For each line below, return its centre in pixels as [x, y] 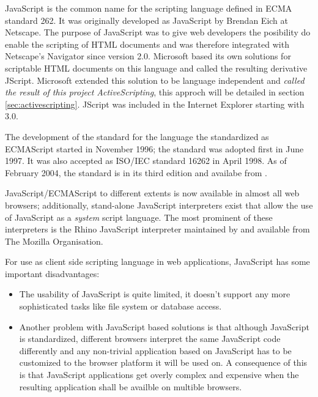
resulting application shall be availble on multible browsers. [131, 386]
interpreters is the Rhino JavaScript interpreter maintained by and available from [157, 229]
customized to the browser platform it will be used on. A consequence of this [163, 362]
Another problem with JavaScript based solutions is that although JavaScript [164, 326]
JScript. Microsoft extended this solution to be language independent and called [155, 80]
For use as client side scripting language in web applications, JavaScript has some [157, 262]
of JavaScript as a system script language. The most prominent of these [139, 217]
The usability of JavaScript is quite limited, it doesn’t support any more [155, 294]
